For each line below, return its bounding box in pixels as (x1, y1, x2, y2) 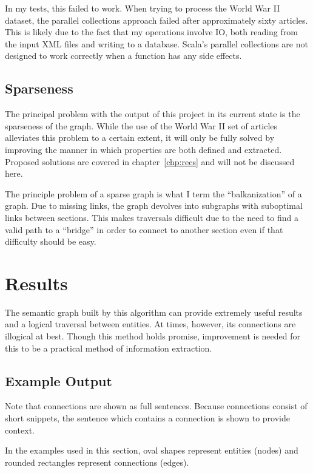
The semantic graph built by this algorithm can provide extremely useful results (5, 305, 303, 318)
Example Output (5, 371, 112, 390)
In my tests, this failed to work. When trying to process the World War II (5, 2, 280, 14)
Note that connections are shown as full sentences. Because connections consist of (5, 400, 308, 412)
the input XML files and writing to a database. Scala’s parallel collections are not (5, 37, 308, 50)
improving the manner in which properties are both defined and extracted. (5, 143, 282, 155)
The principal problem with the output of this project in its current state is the (5, 107, 300, 120)
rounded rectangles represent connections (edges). (5, 455, 189, 468)
